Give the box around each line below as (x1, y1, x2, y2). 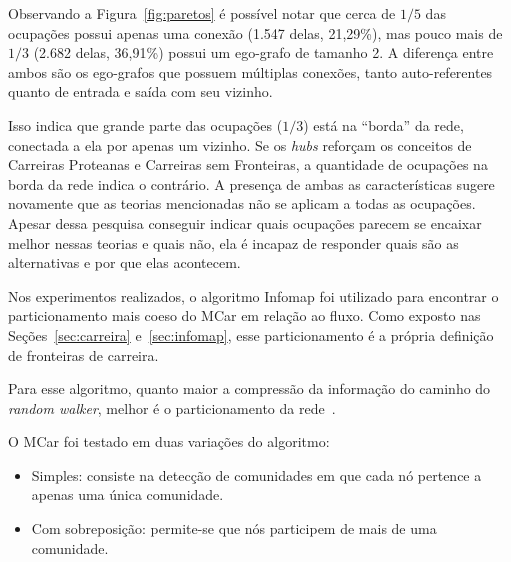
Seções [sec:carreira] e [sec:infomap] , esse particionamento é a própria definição (8, 324, 494, 345)
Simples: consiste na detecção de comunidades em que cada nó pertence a (31, 464, 482, 485)
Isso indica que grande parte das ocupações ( (8, 114, 283, 135)
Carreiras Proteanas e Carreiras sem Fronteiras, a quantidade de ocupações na (8, 154, 488, 175)
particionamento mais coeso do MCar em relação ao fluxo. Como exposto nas (8, 305, 481, 326)
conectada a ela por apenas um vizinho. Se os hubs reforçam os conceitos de (8, 134, 472, 155)
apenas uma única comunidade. (31, 484, 224, 505)
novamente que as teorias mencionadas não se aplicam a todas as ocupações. (8, 193, 476, 214)
